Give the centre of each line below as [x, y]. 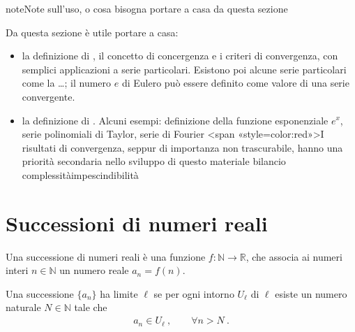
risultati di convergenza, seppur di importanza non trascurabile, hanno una [182, 147]
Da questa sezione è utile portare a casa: [92, 32]
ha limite [119, 293]
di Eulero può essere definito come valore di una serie [235, 83]
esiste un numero [311, 293]
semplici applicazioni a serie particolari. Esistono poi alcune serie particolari [184, 69]
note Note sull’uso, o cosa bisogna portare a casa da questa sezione [147, 8]
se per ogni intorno [194, 293]
